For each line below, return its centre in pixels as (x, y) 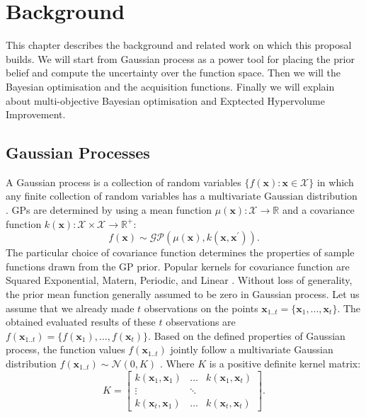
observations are (201, 322)
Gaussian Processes (78, 153)
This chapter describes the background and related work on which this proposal (179, 45)
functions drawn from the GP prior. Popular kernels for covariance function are (178, 266)
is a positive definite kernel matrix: (285, 364)
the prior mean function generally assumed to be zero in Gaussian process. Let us (183, 294)
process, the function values (65, 349)
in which (335, 182)
